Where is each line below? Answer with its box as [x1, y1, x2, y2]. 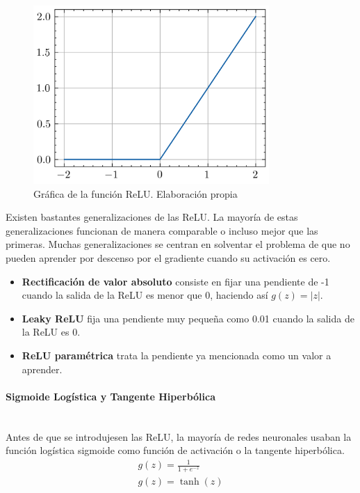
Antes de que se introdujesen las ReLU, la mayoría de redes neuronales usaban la [6, 429, 352, 444]
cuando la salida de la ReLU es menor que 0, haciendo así [22, 288, 268, 302]
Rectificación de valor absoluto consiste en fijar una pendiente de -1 [22, 274, 329, 288]
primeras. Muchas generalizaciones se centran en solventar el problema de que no [6, 237, 350, 251]
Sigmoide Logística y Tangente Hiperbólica [6, 389, 215, 403]
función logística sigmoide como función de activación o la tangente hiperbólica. [6, 443, 345, 457]
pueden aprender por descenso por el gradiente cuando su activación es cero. [6, 251, 331, 265]
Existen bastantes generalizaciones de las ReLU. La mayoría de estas [6, 210, 298, 224]
